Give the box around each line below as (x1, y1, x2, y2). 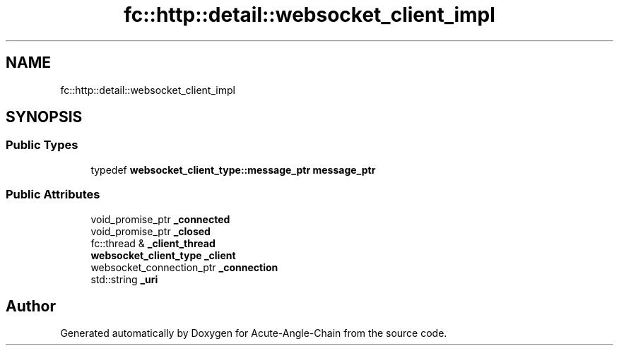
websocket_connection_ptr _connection (90, 261, 278, 273)
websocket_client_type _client (90, 249, 236, 261)
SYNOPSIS (6, 108, 83, 126)
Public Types (6, 138, 78, 153)
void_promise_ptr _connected (90, 213, 230, 225)
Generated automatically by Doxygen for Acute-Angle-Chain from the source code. (60, 327, 447, 340)
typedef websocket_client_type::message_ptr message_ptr (90, 163, 376, 176)
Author (6, 297, 56, 315)
